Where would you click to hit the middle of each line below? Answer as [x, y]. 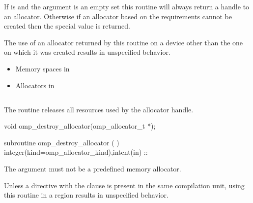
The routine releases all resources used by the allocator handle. [99, 109]
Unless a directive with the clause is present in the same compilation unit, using [124, 185]
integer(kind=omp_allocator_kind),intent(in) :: [76, 152]
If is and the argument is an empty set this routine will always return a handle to [127, 6]
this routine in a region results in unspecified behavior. [86, 195]
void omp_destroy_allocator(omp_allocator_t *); [80, 126]
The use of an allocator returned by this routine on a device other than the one [124, 42]
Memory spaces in [42, 68]
